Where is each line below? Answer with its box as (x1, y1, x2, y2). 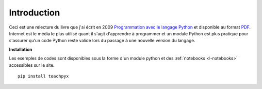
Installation (9, 46, 33, 52)
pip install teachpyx (17, 73, 69, 79)
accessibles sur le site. (9, 62, 55, 68)
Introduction (9, 7, 60, 18)
